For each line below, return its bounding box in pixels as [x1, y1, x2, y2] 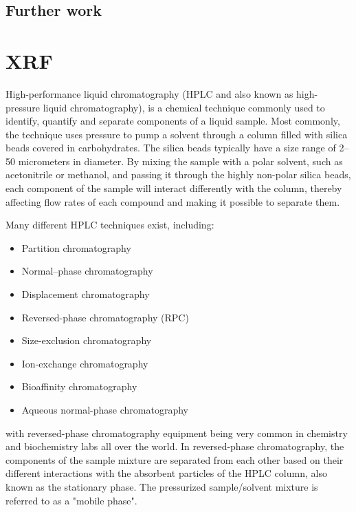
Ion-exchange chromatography [21, 356, 148, 370]
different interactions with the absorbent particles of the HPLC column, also [5, 466, 327, 480]
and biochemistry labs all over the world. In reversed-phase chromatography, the [5, 439, 344, 454]
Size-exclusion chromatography [21, 333, 152, 348]
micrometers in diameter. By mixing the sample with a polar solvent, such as [18, 153, 343, 168]
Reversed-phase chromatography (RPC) [21, 310, 189, 324]
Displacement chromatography [21, 287, 150, 301]
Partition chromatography [21, 240, 131, 255]
